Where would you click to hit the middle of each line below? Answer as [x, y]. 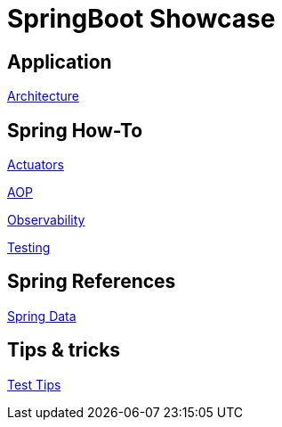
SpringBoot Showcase [141, 19]
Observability [46, 220]
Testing [29, 248]
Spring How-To [75, 130]
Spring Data [42, 316]
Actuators [36, 165]
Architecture [44, 96]
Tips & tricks [64, 350]
